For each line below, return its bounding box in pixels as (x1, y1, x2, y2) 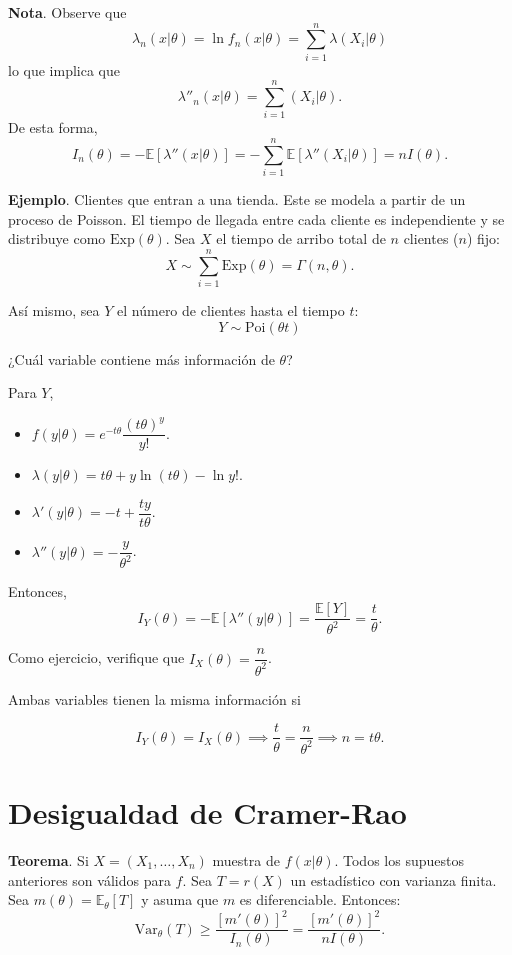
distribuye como (8, 228, 106, 249)
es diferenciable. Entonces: (239, 889, 401, 910)
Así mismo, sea (8, 300, 100, 321)
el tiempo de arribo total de (216, 228, 386, 249)
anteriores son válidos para (8, 869, 171, 890)
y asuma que (141, 889, 219, 910)
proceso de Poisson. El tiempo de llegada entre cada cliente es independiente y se (8, 208, 505, 229)
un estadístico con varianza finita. (290, 869, 497, 890)
